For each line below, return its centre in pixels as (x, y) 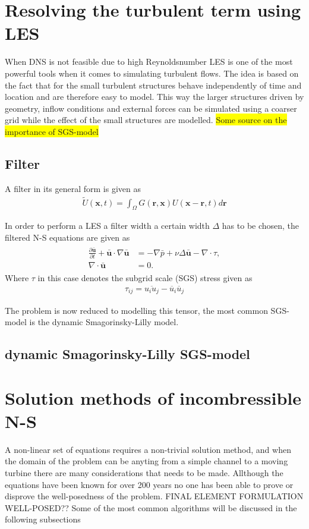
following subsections (43, 519)
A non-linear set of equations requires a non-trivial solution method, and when (148, 449)
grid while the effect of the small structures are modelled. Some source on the (146, 120)
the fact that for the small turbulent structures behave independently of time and (153, 85)
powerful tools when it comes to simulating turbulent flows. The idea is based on (152, 73)
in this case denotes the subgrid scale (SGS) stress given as (145, 278)
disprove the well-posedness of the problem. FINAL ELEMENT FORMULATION (154, 496)
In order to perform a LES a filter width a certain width (107, 226)
